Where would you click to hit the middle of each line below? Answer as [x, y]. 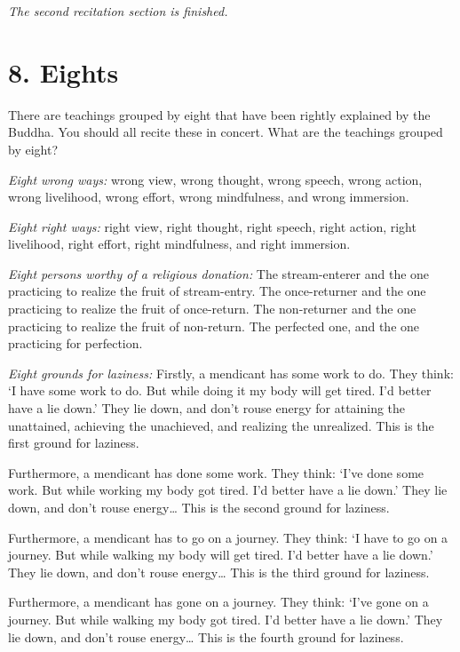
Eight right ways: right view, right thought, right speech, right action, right [212, 226]
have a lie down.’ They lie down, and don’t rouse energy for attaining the [207, 408]
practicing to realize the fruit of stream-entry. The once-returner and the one [217, 291]
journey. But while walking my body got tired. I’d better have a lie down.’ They [226, 619]
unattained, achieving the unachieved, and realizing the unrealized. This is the [221, 425]
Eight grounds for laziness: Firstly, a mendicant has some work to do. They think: [231, 373]
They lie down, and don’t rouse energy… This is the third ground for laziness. [219, 572]
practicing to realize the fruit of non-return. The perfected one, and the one [214, 326]
